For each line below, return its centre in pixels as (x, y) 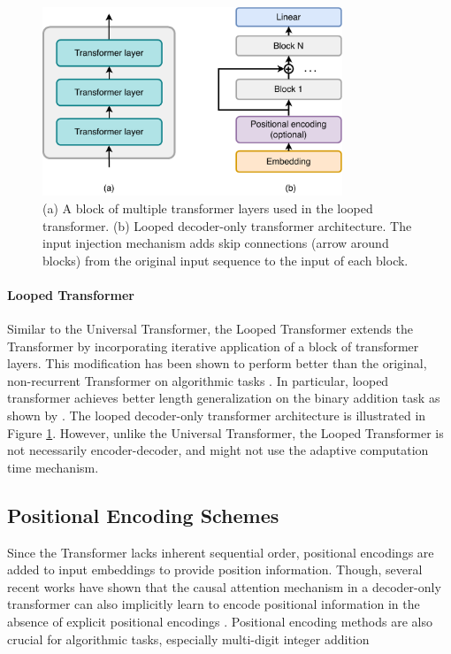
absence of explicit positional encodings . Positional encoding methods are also (220, 621)
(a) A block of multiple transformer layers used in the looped (208, 208)
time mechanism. (53, 467)
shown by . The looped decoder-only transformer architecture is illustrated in (217, 415)
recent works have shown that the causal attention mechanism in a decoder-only (224, 586)
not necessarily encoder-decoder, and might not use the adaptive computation (218, 450)
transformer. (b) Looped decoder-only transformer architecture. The (227, 225)
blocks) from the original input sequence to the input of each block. (225, 260)
